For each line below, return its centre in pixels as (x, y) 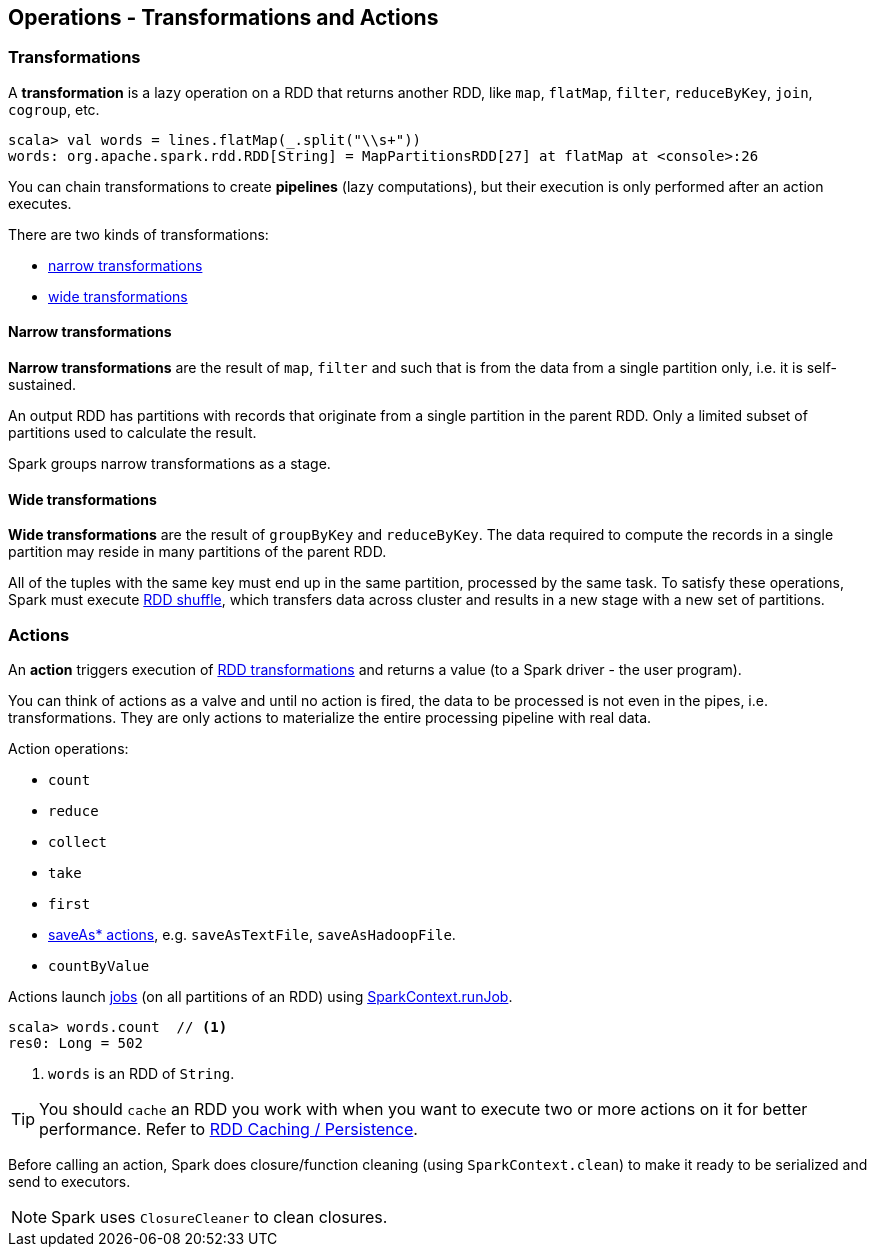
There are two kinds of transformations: (138, 234)
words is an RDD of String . (141, 1073)
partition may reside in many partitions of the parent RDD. (197, 552)
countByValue (99, 965)
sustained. (42, 385)
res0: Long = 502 (75, 1042)
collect (78, 841)
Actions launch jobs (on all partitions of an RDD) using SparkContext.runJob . (260, 996)
